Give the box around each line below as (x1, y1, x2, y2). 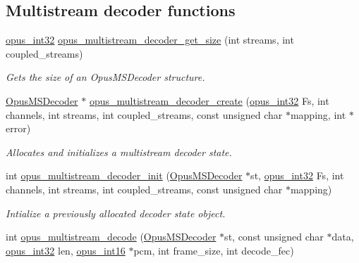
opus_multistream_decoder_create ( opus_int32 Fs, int (89, 93, 329, 108)
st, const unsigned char (224, 229, 324, 244)
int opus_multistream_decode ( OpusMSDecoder (6, 229, 217, 244)
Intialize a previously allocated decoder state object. (6, 205, 226, 220)
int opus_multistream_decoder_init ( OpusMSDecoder (6, 168, 243, 183)
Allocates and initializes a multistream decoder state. (6, 144, 232, 159)
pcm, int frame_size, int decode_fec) (133, 243, 294, 257)
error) (6, 121, 31, 136)
